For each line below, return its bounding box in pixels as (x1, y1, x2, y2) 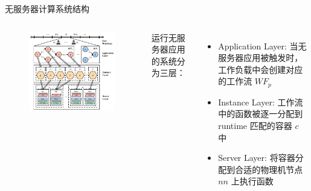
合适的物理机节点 (235, 163, 303, 175)
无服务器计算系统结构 (5, 2, 89, 14)
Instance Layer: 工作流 (218, 95, 303, 108)
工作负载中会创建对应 (218, 63, 303, 75)
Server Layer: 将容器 (218, 151, 295, 164)
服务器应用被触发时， (218, 51, 303, 64)
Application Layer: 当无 (218, 39, 307, 52)
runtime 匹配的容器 (218, 119, 292, 132)
